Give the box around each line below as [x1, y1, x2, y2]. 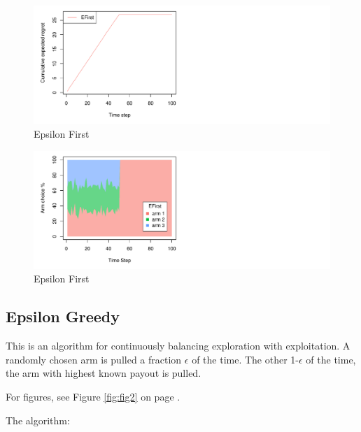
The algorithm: [6, 412, 70, 427]
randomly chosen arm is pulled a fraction [6, 352, 182, 366]
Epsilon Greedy [6, 305, 120, 327]
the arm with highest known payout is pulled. [6, 366, 201, 380]
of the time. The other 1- [192, 352, 299, 366]
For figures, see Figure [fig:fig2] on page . [6, 389, 180, 404]
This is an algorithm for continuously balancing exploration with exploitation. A [6, 338, 351, 353]
